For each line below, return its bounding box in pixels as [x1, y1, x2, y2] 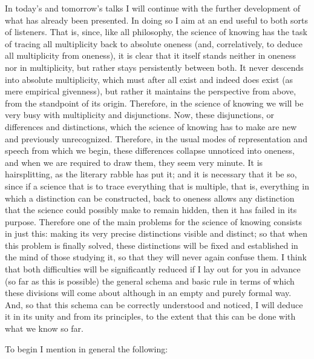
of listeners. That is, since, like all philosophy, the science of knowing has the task [5, 25, 307, 38]
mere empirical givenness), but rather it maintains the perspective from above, [5, 85, 296, 97]
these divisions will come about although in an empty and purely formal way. [5, 286, 292, 299]
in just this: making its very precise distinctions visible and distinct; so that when [5, 227, 308, 240]
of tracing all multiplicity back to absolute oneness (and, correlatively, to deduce [5, 37, 303, 50]
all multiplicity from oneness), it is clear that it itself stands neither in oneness [5, 49, 296, 62]
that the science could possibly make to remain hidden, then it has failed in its [5, 203, 297, 216]
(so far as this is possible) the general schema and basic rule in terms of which [5, 274, 295, 287]
